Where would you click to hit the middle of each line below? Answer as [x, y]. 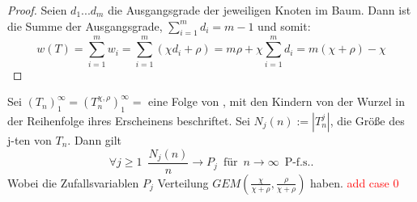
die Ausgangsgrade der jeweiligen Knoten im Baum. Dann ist [260, 10]
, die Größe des [367, 120]
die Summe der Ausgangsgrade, [85, 25]
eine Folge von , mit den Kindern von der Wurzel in [277, 101]
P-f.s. [298, 163]
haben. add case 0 [355, 182]
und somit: [284, 25]
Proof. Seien [37, 10]
